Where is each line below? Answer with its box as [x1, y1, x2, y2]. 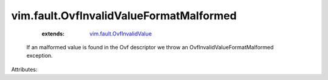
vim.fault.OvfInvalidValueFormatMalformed [11, 9, 237, 22]
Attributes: [11, 66, 38, 73]
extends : [41, 30, 65, 37]
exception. [26, 52, 53, 60]
